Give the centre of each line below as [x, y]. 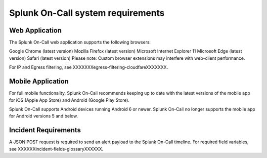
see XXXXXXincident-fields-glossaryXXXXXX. [56, 149]
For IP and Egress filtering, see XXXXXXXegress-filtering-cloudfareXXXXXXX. [89, 67]
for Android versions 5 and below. [44, 116]
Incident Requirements [45, 130]
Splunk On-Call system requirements [87, 13]
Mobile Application [39, 81]
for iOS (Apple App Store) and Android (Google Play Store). [69, 100]
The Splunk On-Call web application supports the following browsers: [80, 42]
